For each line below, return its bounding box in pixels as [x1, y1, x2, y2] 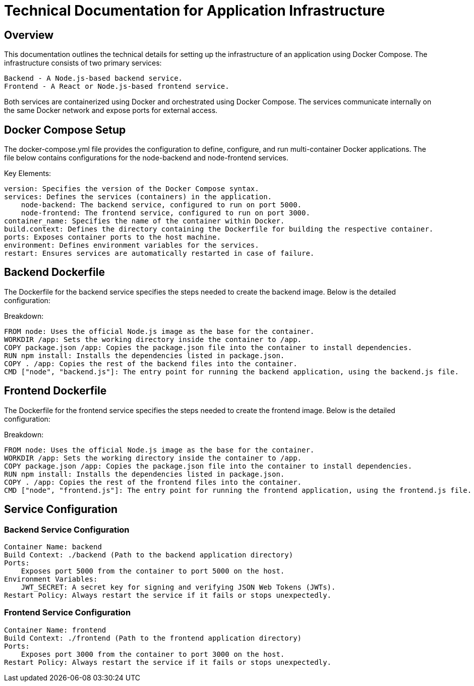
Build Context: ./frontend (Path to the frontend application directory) [4, 634, 302, 642]
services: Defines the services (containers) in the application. [4, 193, 272, 201]
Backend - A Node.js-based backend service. [4, 74, 183, 83]
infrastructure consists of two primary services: [4, 59, 162, 68]
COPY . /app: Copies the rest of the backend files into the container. [4, 359, 298, 368]
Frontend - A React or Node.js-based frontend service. [4, 82, 229, 91]
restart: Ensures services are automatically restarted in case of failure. [4, 249, 315, 258]
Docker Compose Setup [4, 123, 126, 136]
